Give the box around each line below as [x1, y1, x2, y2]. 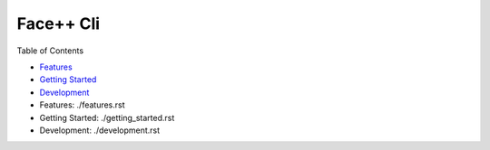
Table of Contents [16, 45, 84, 56]
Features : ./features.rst [39, 99, 126, 110]
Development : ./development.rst [39, 125, 161, 136]
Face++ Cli [16, 14, 100, 33]
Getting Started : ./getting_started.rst [39, 112, 175, 123]
